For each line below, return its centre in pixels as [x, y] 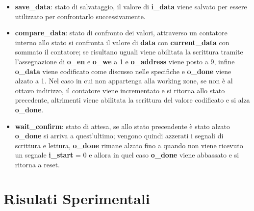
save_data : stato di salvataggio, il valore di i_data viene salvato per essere [131, 6]
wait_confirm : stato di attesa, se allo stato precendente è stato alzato [122, 126]
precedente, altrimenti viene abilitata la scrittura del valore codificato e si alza [132, 100]
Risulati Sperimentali [77, 198]
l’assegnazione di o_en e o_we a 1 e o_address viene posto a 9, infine [125, 61]
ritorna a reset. [37, 164]
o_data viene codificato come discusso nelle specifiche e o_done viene [123, 71]
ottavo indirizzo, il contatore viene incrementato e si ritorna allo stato [120, 90]
